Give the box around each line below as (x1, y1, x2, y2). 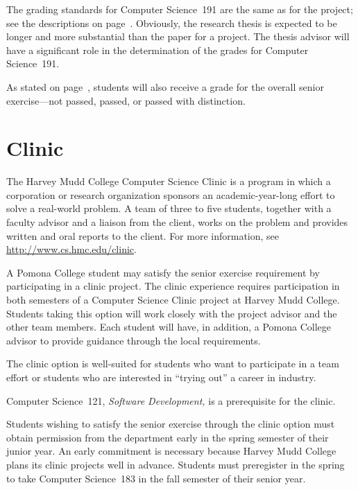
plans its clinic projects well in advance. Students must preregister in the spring (6, 457, 345, 471)
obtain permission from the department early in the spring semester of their (6, 430, 329, 444)
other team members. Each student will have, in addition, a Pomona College (6, 320, 332, 334)
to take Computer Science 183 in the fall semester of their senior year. (6, 471, 306, 485)
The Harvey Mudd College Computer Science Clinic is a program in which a (6, 174, 331, 189)
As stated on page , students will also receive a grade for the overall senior (6, 79, 324, 94)
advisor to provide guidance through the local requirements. (6, 333, 261, 347)
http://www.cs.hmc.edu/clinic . (6, 242, 137, 256)
